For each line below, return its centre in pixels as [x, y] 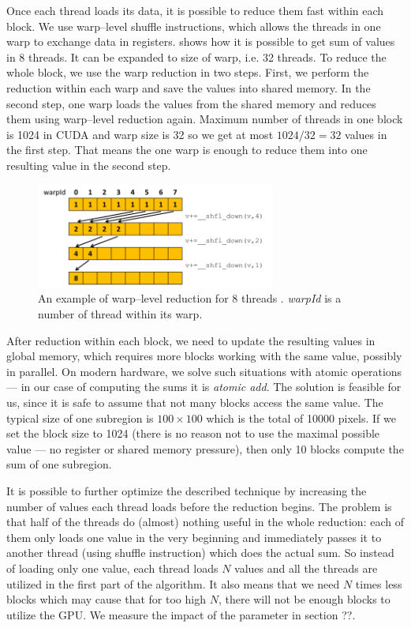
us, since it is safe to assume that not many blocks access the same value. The [195, 402]
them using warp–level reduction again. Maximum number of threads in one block [205, 119]
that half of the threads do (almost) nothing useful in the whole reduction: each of [205, 522]
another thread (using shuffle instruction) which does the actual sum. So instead [200, 553]
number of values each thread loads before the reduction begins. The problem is [199, 506]
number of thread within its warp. [120, 314]
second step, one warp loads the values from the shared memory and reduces [191, 103]
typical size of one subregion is [80, 417]
